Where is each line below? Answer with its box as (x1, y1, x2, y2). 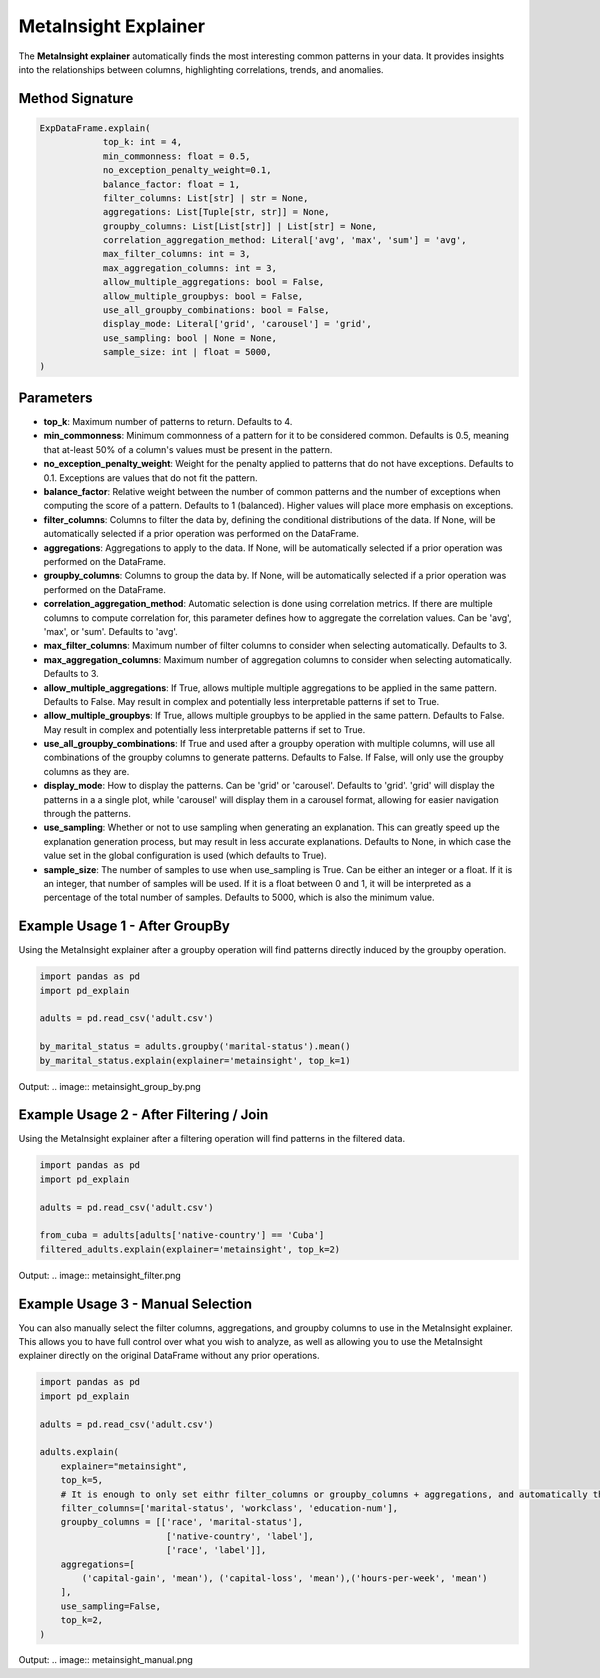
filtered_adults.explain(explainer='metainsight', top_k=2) (39, 1243, 341, 1255)
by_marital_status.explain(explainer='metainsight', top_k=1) (39, 1055, 351, 1066)
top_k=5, (60, 1475, 104, 1486)
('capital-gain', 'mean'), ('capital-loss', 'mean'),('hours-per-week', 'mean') (81, 1572, 489, 1584)
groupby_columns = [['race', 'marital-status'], (60, 1516, 304, 1528)
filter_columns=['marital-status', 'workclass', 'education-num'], (60, 1502, 399, 1514)
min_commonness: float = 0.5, (102, 150, 251, 162)
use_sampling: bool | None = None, (102, 332, 277, 344)
